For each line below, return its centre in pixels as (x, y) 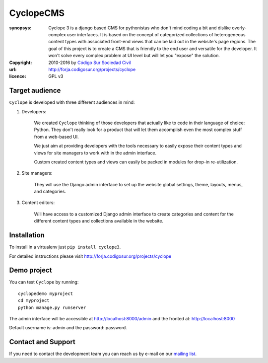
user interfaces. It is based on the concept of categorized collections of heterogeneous (156, 34)
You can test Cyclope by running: (44, 282)
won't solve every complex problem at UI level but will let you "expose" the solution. (134, 56)
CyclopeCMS (37, 13)
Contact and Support (42, 342)
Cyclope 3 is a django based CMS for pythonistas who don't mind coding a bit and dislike (139, 28)
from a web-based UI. (56, 137)
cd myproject (34, 301)
